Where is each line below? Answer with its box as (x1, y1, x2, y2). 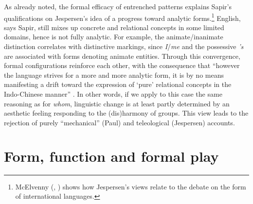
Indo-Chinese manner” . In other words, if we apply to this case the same (4, 89, 222, 99)
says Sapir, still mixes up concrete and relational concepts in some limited (4, 22, 224, 32)
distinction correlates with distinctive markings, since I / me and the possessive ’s (4, 41, 244, 51)
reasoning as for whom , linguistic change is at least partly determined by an (4, 98, 230, 108)
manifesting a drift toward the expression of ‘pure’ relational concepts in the (4, 79, 232, 89)
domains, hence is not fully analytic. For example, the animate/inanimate (4, 32, 223, 42)
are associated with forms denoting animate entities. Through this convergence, (4, 51, 240, 61)
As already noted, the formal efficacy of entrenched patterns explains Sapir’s (4, 1, 232, 11)
